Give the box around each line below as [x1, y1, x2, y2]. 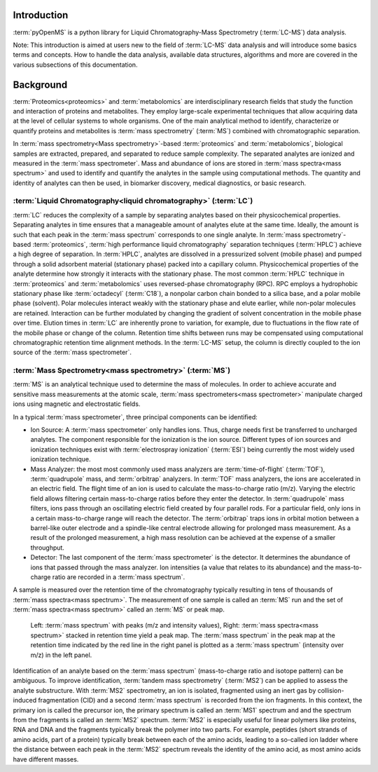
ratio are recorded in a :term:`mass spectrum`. [52, 572, 185, 581]
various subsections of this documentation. [13, 60, 138, 69]
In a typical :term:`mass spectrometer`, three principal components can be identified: [13, 412, 258, 421]
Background [13, 79, 68, 90]
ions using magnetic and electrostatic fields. [13, 400, 141, 408]
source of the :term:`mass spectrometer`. [13, 348, 132, 357]
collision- [317, 686, 344, 694]
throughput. [30, 543, 64, 552]
